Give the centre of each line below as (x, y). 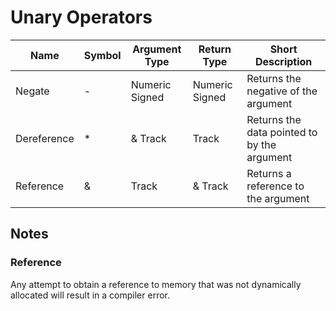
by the (261, 144)
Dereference (45, 138)
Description (283, 61)
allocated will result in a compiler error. (90, 295)
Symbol (102, 55)
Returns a (269, 173)
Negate (32, 91)
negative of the (282, 91)
